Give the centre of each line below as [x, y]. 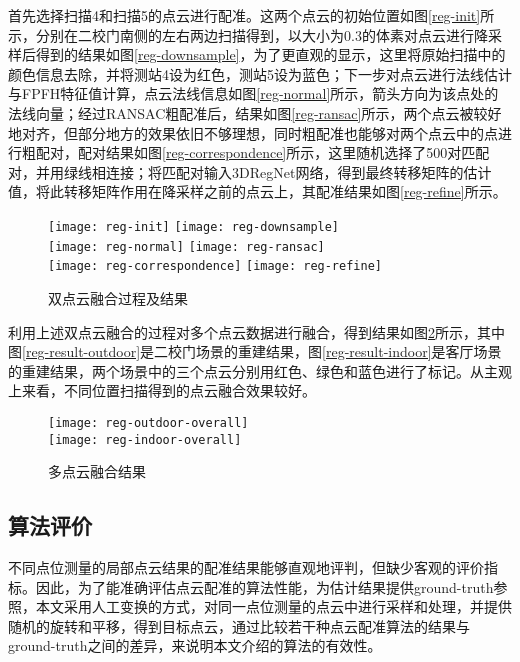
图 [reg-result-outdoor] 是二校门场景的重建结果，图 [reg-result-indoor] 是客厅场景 [255, 351]
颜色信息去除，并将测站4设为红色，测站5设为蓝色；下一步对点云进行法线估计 [260, 73]
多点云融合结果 [97, 471]
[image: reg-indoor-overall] [145, 439]
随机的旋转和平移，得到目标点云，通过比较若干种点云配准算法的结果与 [239, 625]
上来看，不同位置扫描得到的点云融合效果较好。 [162, 390]
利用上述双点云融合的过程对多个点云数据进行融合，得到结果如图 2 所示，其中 [256, 331]
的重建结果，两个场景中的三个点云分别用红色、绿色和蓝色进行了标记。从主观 [260, 370]
